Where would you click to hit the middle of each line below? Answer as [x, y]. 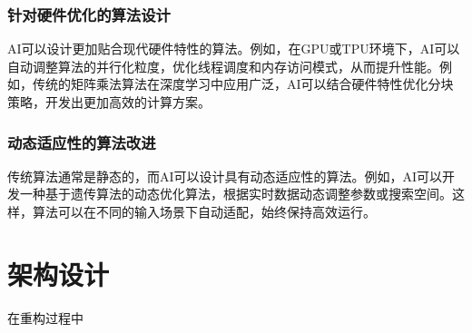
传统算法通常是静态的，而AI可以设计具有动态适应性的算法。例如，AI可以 [225, 176]
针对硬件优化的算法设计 [89, 14]
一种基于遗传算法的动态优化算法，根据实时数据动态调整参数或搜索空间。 [236, 194]
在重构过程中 [45, 317]
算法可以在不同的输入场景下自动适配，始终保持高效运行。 [204, 211]
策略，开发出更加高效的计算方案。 [109, 102]
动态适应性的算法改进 [82, 142]
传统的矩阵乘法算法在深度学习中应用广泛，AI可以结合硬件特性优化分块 [243, 84]
